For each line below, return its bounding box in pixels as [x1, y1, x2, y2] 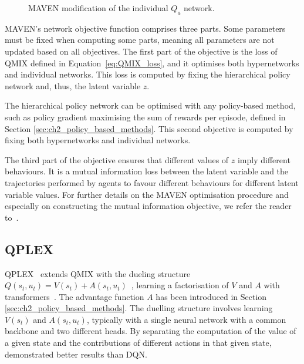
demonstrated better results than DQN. [5, 348, 147, 360]
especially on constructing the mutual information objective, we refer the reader [5, 200, 292, 212]
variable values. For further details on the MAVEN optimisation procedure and [5, 188, 289, 200]
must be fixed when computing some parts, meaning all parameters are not [5, 33, 275, 46]
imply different [237, 153, 291, 166]
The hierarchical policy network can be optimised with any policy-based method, [5, 99, 296, 112]
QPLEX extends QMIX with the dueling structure [5, 267, 191, 279]
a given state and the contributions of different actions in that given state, [5, 336, 272, 349]
